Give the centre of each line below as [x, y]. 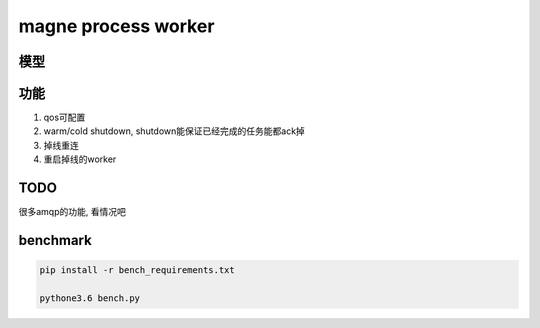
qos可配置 [64, 117]
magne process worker [116, 26]
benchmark [55, 240]
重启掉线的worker [80, 159]
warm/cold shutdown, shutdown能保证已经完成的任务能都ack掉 [174, 131]
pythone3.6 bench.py [89, 298]
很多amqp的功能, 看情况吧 [72, 212]
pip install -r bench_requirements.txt [137, 270]
